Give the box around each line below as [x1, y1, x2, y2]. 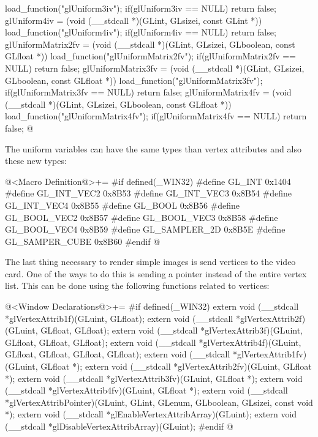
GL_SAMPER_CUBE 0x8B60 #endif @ [5, 234, 161, 247]
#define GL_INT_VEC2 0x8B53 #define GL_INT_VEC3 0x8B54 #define [5, 187, 292, 200]
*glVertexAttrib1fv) [232, 348, 307, 360]
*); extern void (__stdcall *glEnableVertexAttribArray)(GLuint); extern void [5, 408, 297, 420]
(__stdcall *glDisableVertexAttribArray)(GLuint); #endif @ [5, 420, 233, 432]
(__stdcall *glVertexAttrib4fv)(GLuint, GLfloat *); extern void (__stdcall [5, 384, 288, 397]
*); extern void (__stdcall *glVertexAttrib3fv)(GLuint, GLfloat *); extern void [5, 372, 303, 384]
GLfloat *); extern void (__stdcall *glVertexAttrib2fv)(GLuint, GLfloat [40, 360, 312, 373]
